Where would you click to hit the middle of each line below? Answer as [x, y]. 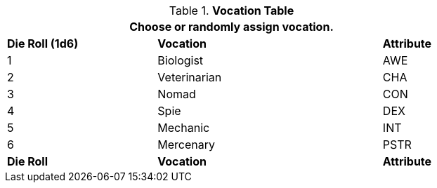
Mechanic [184, 128]
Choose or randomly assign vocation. [231, 27]
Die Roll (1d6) [43, 43]
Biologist [181, 60]
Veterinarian [190, 77]
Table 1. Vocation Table [231, 11]
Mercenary [187, 145]
